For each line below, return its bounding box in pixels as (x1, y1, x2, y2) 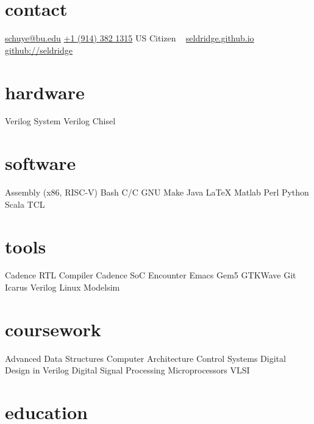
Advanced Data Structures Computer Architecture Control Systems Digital (5, 352, 286, 364)
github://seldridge (5, 43, 73, 56)
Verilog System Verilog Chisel (5, 115, 116, 127)
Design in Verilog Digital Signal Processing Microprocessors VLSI (5, 364, 250, 376)
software (5, 150, 76, 175)
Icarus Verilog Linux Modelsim (5, 281, 120, 294)
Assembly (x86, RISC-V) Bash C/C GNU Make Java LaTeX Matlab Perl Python (5, 186, 309, 199)
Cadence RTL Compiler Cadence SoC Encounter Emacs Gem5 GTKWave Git (5, 269, 296, 281)
